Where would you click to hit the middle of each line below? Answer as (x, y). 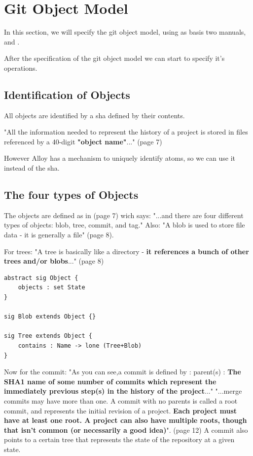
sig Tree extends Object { (48, 336)
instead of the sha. (32, 168)
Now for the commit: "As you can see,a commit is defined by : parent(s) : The (123, 372)
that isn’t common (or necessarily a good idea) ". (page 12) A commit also (126, 430)
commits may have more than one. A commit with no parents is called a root (121, 400)
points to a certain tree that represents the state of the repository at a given (119, 439)
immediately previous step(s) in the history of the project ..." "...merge (123, 391)
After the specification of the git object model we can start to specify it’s (114, 58)
